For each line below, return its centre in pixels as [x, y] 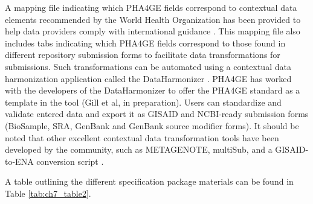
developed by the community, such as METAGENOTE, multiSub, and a [139, 149]
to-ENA [19, 161]
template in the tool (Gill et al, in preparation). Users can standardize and [143, 102]
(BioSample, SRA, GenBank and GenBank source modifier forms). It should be [152, 125]
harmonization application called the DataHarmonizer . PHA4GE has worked [148, 78]
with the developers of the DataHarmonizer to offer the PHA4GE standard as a [153, 90]
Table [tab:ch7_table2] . [48, 193]
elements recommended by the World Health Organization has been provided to [153, 19]
